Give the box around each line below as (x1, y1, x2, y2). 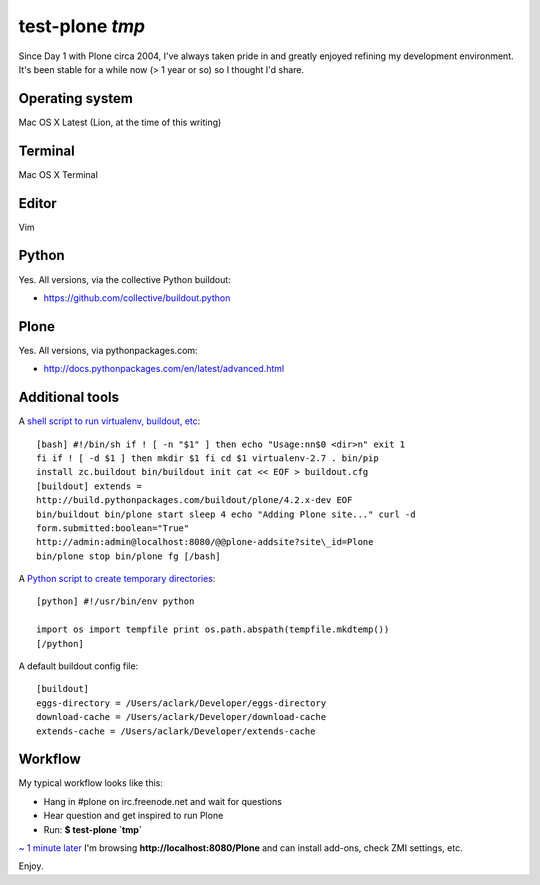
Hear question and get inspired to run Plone (43, 810, 224, 822)
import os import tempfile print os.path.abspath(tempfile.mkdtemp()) (36, 624, 390, 635)
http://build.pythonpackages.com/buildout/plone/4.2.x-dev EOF (36, 495, 353, 506)
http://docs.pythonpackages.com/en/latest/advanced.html (43, 363, 285, 375)
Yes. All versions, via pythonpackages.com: (18, 344, 199, 356)
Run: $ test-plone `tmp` (43, 823, 143, 835)
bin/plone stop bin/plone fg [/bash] (36, 550, 222, 562)
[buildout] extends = (36, 480, 142, 492)
